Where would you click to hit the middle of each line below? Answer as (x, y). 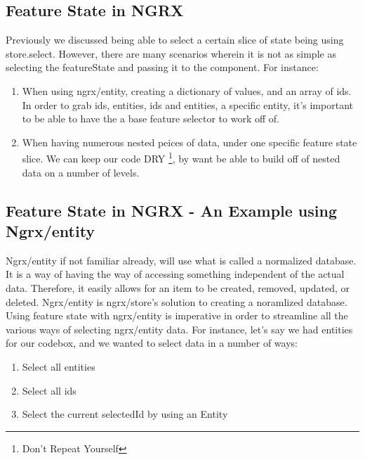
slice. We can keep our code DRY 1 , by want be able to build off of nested (181, 158)
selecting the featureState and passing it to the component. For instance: (162, 67)
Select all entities (59, 366)
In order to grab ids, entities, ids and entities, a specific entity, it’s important (187, 104)
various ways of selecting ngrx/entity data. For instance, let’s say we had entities (179, 329)
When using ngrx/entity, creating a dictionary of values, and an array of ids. (187, 90)
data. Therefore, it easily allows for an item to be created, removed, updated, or (178, 287)
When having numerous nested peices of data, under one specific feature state (190, 142)
